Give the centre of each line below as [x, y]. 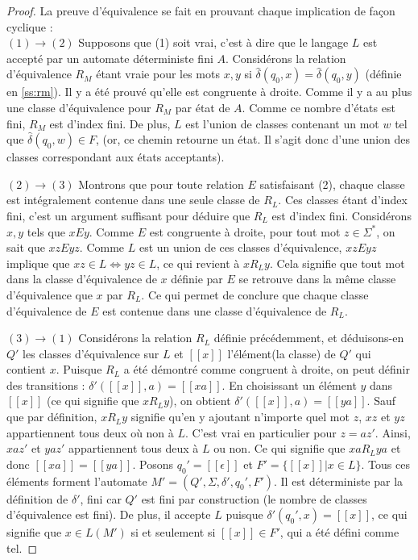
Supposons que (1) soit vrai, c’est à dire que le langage [213, 42]
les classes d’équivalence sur [91, 353]
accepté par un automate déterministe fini [110, 58]
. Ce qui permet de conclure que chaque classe [255, 294]
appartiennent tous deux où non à [90, 432]
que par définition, [52, 417]
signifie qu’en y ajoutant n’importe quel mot [240, 417]
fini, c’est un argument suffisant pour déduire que [128, 215]
